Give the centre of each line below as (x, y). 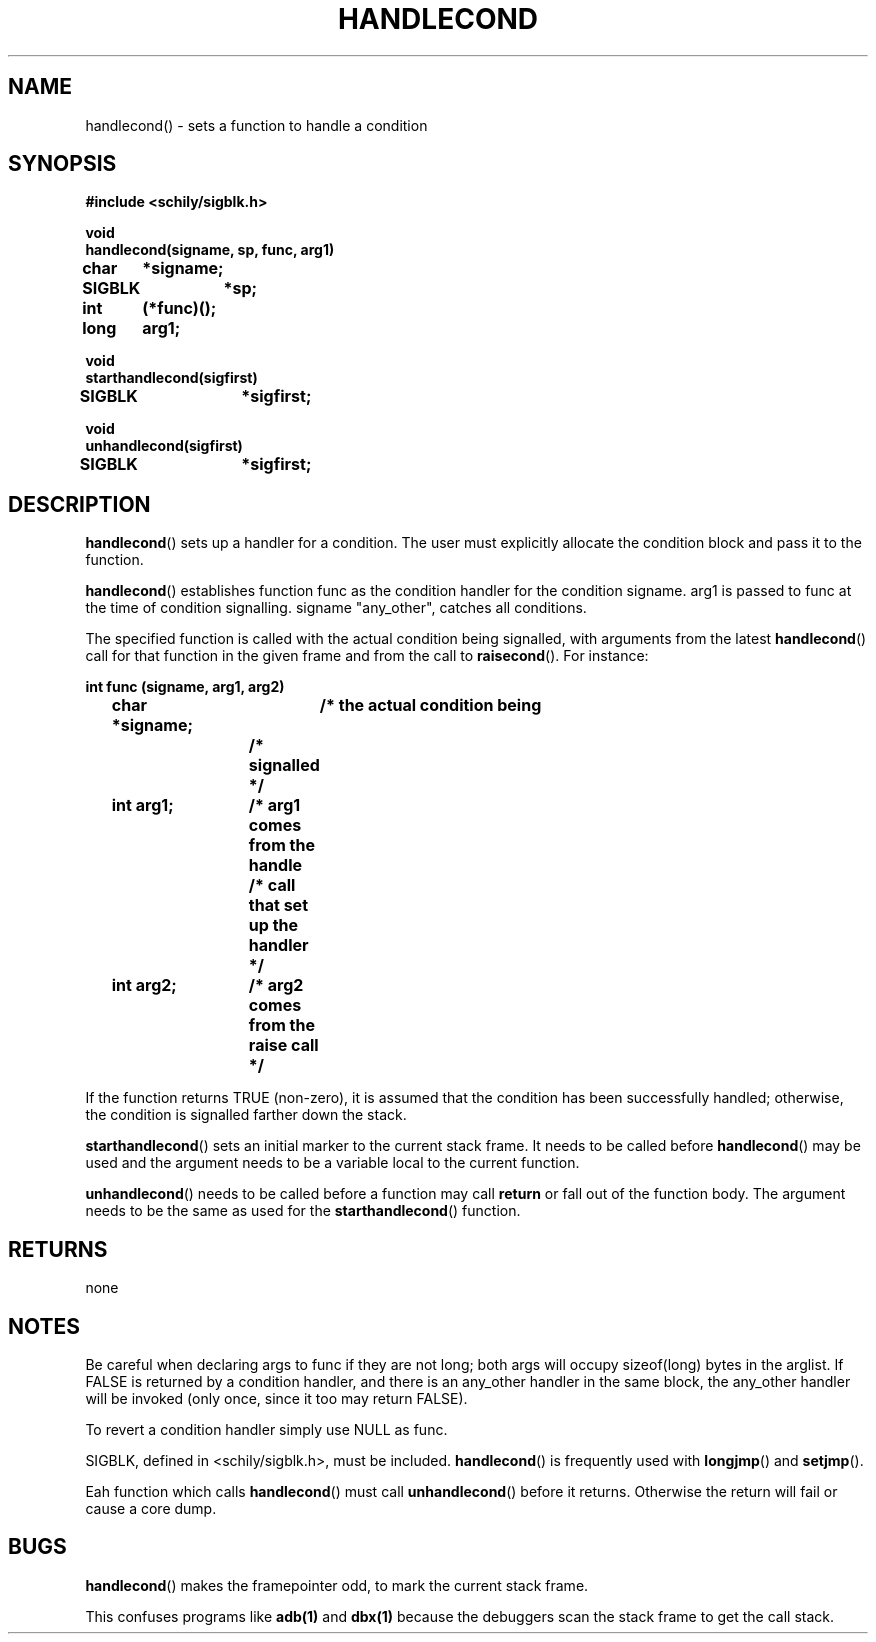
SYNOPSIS (62, 164)
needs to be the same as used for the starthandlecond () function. (303, 1211)
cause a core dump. (151, 1508)
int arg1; (142, 805)
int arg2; (144, 985)
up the (273, 925)
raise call (283, 1045)
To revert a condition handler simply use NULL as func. (266, 1429)
